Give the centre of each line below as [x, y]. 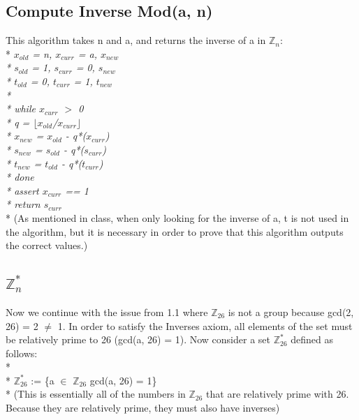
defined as [312, 339]
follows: [22, 353]
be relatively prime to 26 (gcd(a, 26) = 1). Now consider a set [138, 339]
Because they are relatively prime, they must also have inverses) [143, 408]
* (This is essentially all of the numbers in [96, 394]
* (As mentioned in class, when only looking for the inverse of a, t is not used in [177, 217]
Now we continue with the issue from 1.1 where [107, 312]
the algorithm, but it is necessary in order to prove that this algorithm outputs [175, 231]
